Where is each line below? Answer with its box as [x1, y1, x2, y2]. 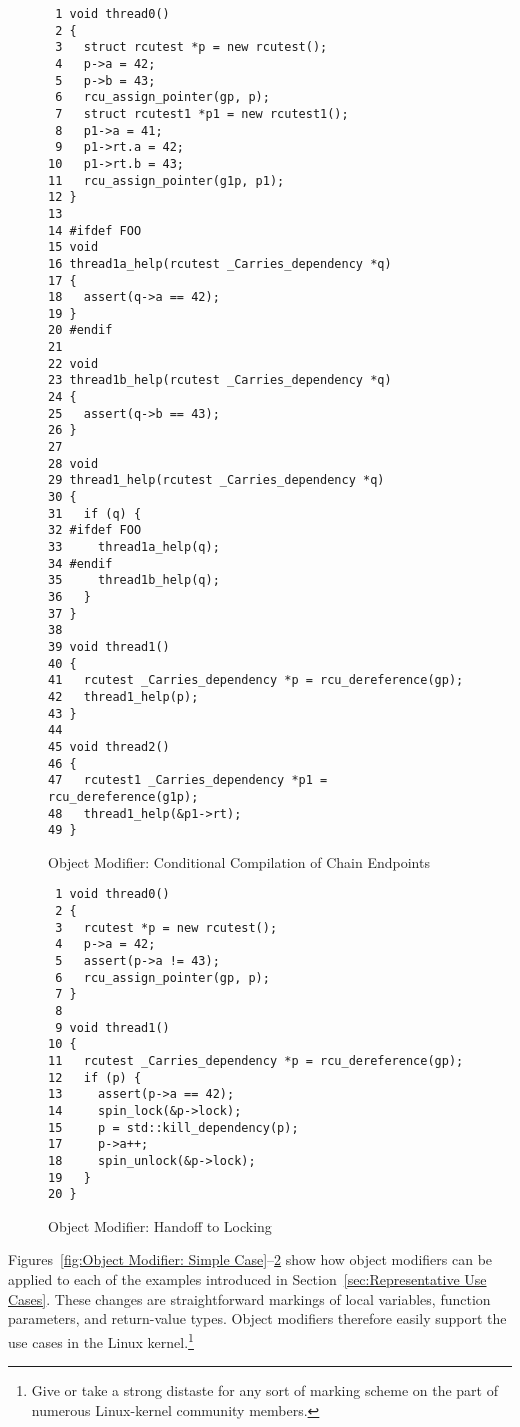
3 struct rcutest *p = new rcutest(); [55, 40, 328, 55]
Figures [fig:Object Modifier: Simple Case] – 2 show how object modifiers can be [8, 1249, 493, 1270]
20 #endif [48, 323, 113, 338]
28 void [48, 456, 99, 471]
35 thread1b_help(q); [48, 573, 220, 588]
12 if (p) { [48, 1070, 142, 1085]
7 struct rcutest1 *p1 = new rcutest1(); [55, 106, 349, 121]
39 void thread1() [48, 639, 170, 654]
